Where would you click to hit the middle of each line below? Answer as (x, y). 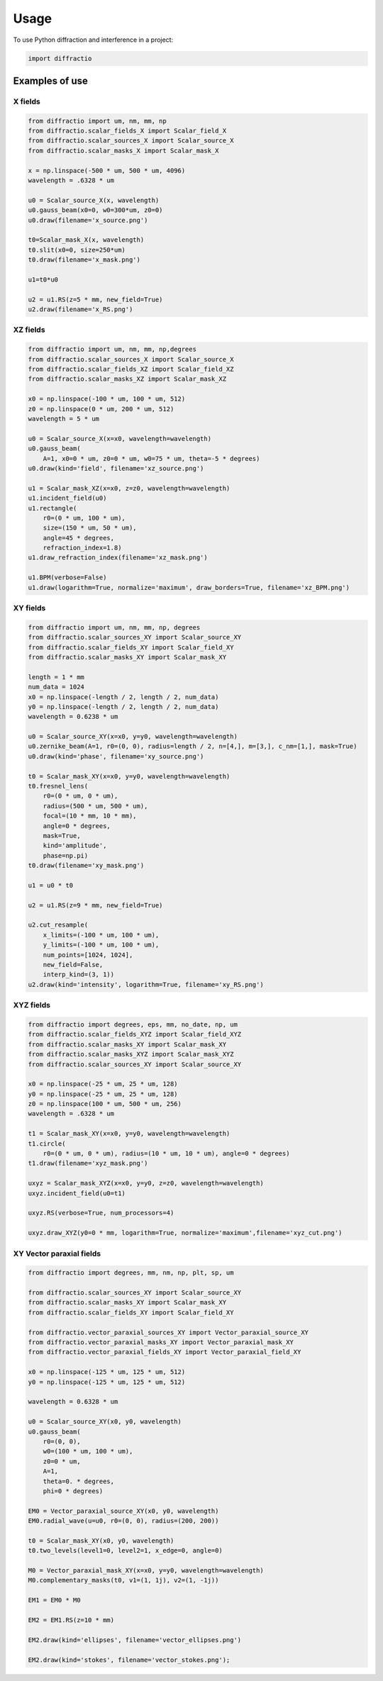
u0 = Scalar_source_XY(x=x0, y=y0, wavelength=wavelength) (133, 737)
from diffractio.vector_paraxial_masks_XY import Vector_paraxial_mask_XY (161, 1342)
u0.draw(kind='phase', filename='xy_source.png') (116, 756)
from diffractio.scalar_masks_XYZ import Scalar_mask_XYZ (131, 1054)
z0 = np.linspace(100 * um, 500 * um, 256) (105, 1104)
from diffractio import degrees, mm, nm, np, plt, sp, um (131, 1273)
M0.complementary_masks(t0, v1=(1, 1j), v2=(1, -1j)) (123, 1580)
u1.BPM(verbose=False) (67, 577)
